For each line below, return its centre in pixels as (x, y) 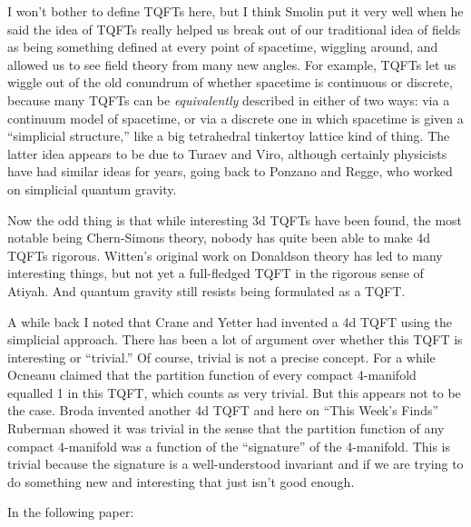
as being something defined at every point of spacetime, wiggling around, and (223, 47)
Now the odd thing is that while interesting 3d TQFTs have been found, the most (235, 219)
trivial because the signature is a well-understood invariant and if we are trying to (235, 464)
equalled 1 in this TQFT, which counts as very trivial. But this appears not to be (234, 392)
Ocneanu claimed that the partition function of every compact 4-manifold (212, 375)
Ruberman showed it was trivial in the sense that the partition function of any (226, 428)
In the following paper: (71, 512)
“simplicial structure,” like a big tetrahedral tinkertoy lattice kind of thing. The (229, 136)
